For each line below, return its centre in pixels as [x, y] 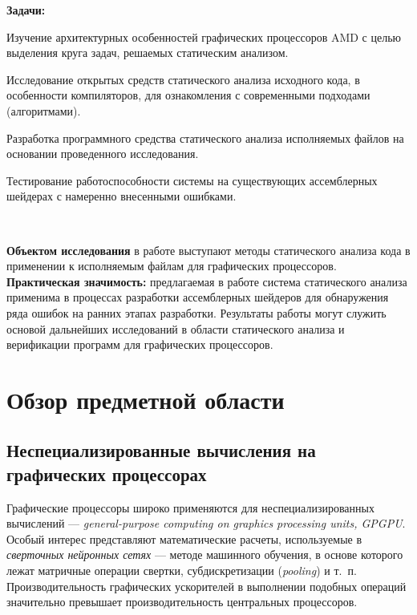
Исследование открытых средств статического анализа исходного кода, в [183, 79]
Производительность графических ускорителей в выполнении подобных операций [206, 586]
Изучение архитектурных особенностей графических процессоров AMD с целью [204, 36]
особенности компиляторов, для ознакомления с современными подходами [188, 95]
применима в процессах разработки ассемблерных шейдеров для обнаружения [198, 297]
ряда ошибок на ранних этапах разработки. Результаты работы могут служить [196, 312]
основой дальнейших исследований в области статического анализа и [176, 328]
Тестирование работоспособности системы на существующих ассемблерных [192, 180]
